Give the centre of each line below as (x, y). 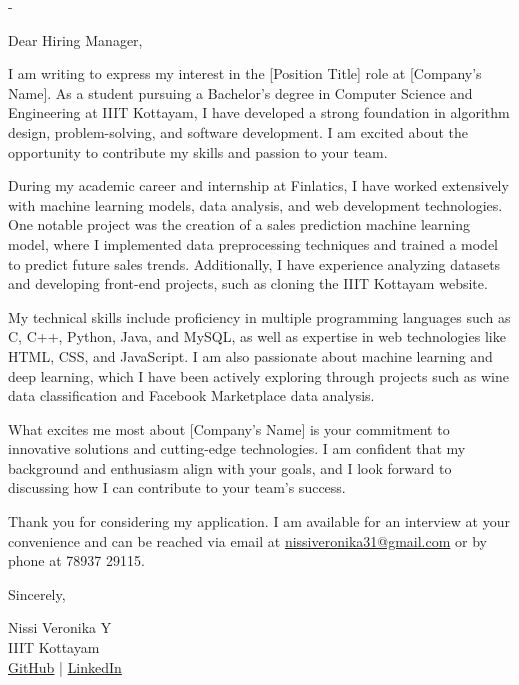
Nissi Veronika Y (60, 627)
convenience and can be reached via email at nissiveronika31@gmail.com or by (247, 540)
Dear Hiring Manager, (75, 39)
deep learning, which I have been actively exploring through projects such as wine (258, 375)
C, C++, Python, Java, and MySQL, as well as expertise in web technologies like (257, 336)
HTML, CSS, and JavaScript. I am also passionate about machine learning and (250, 355)
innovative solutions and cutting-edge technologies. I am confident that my (237, 448)
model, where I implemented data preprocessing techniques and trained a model (253, 243)
